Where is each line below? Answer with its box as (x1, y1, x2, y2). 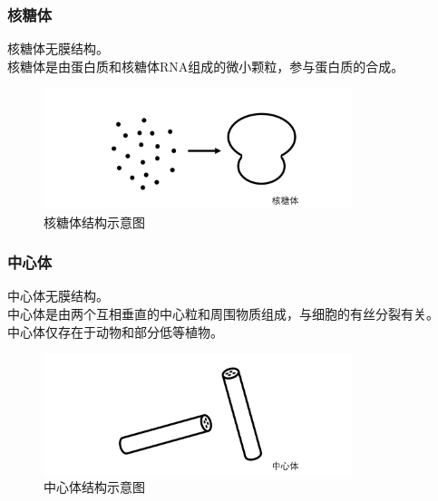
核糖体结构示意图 (44, 212, 145, 231)
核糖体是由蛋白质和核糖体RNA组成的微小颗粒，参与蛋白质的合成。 (7, 56, 404, 75)
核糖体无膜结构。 (7, 39, 109, 58)
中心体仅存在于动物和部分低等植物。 (7, 322, 223, 341)
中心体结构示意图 (44, 477, 145, 496)
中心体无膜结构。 (7, 286, 109, 305)
